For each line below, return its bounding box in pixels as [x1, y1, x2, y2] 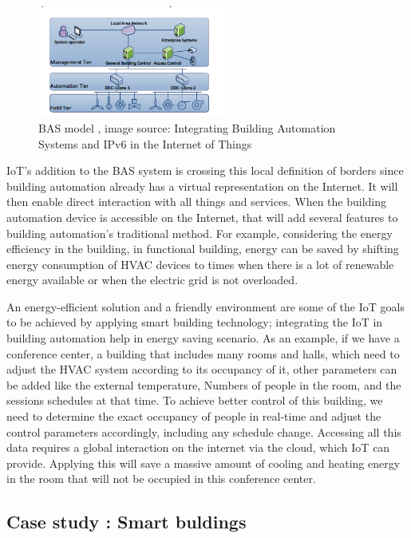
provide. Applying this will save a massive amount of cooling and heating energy [6, 454, 401, 471]
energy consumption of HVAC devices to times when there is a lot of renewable [6, 255, 394, 272]
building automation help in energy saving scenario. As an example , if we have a [6, 330, 400, 346]
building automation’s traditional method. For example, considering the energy [6, 224, 393, 241]
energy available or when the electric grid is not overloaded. [6, 271, 298, 288]
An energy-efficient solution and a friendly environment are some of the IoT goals [6, 298, 405, 314]
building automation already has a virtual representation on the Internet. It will [6, 177, 398, 194]
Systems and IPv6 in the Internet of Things [38, 135, 252, 152]
